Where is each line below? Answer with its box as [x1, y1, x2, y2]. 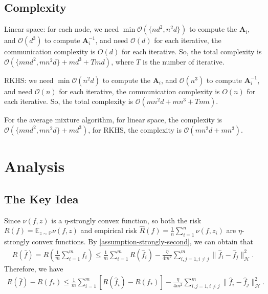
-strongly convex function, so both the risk [68, 215, 202, 225]
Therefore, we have [4, 263, 63, 274]
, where [111, 56, 134, 67]
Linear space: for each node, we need [4, 24, 119, 34]
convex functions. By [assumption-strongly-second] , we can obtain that [32, 236, 253, 247]
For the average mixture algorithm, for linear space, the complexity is [4, 114, 222, 125]
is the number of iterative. [143, 56, 225, 67]
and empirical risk [80, 225, 137, 236]
